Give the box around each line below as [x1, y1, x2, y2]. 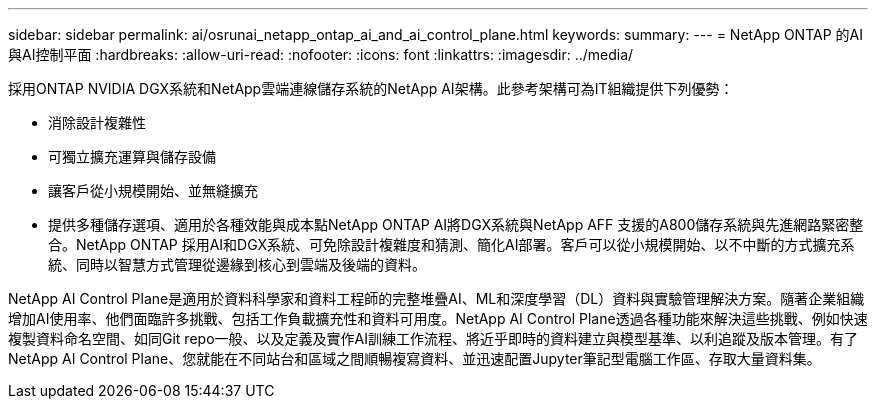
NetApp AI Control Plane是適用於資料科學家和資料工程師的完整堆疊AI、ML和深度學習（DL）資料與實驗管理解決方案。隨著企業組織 [8, 290, 865, 307]
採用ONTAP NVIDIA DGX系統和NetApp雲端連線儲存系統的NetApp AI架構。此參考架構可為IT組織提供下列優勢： [8, 80, 734, 97]
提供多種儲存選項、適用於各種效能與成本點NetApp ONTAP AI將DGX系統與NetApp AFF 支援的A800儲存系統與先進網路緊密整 [48, 216, 864, 233]
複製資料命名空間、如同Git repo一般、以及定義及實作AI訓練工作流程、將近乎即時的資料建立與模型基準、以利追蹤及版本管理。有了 [8, 330, 858, 347]
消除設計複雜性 [48, 114, 146, 131]
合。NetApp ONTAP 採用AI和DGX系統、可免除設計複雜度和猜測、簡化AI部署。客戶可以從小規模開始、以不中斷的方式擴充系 [48, 236, 855, 253]
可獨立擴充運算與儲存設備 [48, 148, 216, 165]
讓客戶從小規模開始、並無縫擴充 [48, 182, 258, 199]
